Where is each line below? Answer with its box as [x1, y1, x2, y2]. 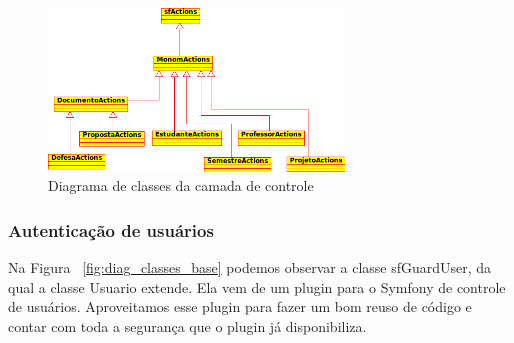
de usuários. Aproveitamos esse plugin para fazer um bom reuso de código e [8, 296, 472, 317]
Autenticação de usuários [8, 217, 214, 242]
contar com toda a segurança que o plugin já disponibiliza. [8, 315, 367, 336]
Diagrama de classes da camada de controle [48, 175, 314, 196]
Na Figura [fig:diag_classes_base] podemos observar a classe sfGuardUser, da [8, 257, 492, 278]
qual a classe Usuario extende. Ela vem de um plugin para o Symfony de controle [8, 276, 506, 297]
